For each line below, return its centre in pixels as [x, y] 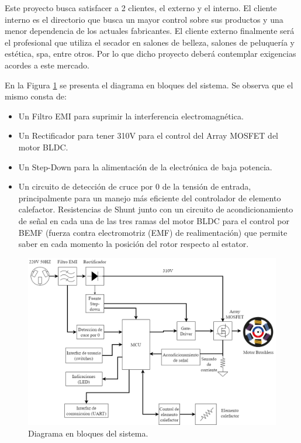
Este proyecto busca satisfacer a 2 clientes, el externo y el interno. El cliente [141, 8]
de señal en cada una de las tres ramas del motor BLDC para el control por [154, 220]
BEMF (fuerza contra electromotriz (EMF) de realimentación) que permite [153, 232]
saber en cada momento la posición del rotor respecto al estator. [134, 244]
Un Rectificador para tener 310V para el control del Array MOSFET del [148, 135]
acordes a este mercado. [47, 65]
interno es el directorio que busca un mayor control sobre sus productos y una [144, 19]
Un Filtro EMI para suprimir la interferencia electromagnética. [131, 116]
